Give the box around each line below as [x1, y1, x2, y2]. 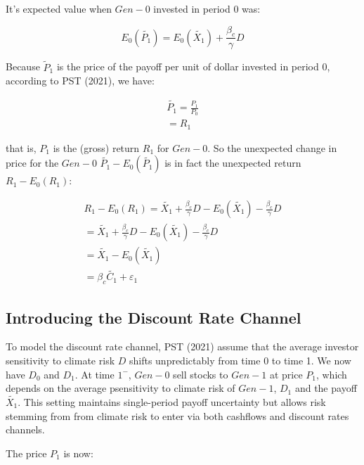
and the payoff [294, 381, 357, 395]
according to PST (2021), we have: [6, 73, 155, 88]
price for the [6, 155, 59, 170]
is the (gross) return [53, 140, 140, 155]
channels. [6, 422, 45, 437]
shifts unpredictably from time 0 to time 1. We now [129, 352, 351, 367]
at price [269, 367, 303, 381]
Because [6, 59, 40, 74]
